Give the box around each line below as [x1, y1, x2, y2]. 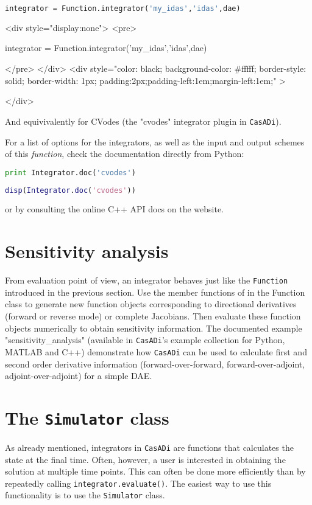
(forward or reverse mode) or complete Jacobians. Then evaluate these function [5, 310, 301, 322]
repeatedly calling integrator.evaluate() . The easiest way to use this [5, 476, 272, 489]
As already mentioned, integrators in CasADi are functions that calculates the [5, 441, 294, 453]
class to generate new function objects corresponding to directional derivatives [5, 298, 297, 310]
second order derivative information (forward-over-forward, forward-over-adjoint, [5, 357, 305, 370]
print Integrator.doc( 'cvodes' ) [5, 168, 136, 177]
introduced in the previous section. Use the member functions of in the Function [5, 285, 305, 298]
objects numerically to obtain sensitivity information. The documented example [5, 321, 302, 334]
